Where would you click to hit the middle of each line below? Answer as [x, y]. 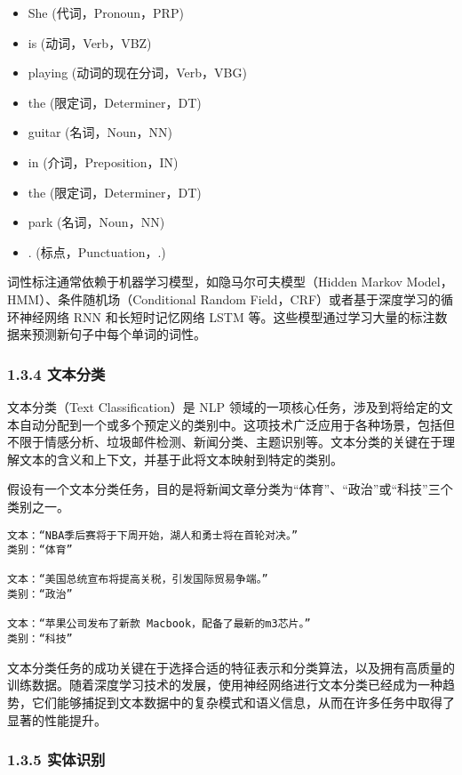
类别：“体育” [40, 550]
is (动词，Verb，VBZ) [90, 42]
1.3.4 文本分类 [56, 373]
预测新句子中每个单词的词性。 [119, 334]
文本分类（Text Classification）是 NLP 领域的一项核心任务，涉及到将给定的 [224, 406]
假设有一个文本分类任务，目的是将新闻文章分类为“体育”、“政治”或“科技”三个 [230, 489]
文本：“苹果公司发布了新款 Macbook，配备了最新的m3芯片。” [159, 624]
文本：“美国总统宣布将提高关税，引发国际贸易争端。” [138, 580]
